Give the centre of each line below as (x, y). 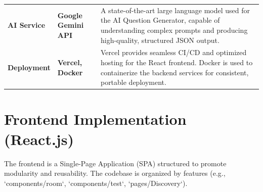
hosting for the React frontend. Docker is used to (177, 62)
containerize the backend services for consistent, (174, 72)
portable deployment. (133, 82)
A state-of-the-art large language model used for (175, 10)
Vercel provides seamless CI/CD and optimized (173, 52)
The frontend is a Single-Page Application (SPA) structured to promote (115, 163)
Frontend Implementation (95, 119)
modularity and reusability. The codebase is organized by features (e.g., (115, 173)
